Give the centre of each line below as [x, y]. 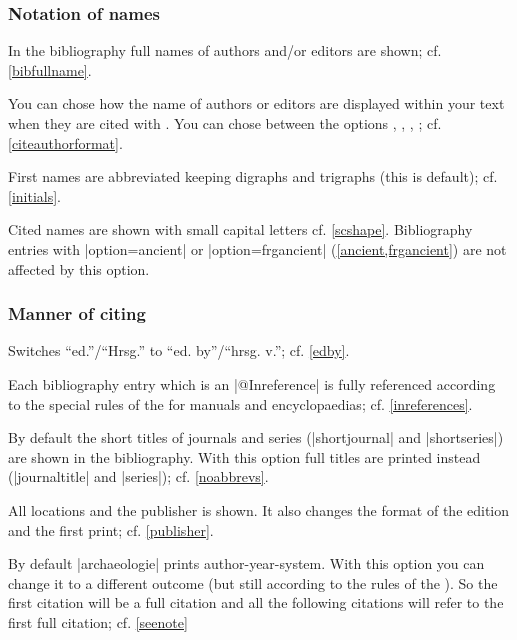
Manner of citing [77, 313]
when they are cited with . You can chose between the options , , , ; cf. [225, 123]
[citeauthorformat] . [65, 142]
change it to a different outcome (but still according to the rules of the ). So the [253, 582]
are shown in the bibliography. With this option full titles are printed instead [244, 456]
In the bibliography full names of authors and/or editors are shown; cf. [225, 50]
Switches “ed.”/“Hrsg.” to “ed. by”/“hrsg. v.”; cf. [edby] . [179, 350]
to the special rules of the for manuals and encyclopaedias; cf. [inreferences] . [240, 403]
